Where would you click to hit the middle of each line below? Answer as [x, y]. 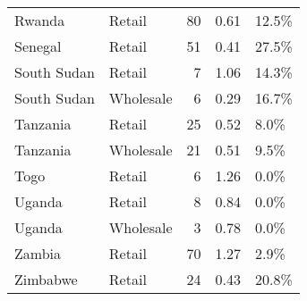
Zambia [38, 253]
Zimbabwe [46, 279]
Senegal [38, 46]
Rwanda [40, 20]
